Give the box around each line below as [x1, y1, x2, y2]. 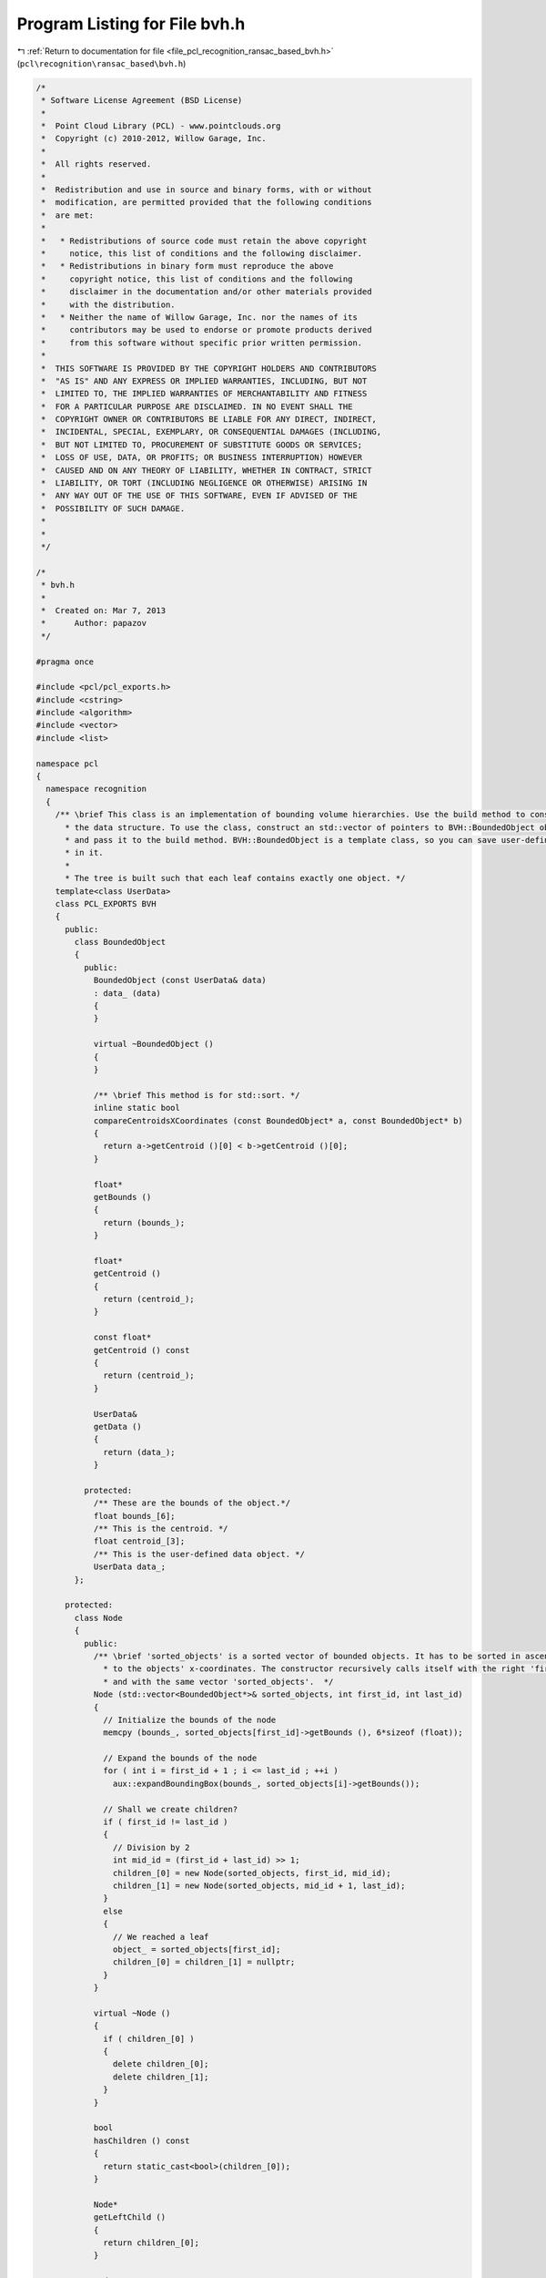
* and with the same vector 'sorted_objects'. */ [103, 1677, 334, 1687]
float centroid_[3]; [93, 1536, 186, 1546]
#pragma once [35, 656, 95, 667]
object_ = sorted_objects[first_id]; [112, 1944, 281, 1955]
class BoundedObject [74, 937, 167, 948]
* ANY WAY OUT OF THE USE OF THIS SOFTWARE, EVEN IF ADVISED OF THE [41, 490, 359, 501]
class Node [74, 1613, 123, 1623]
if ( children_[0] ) [103, 2033, 195, 2044]
